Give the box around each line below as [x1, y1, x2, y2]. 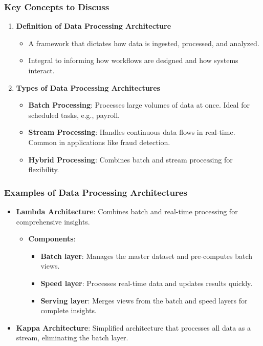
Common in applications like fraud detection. [28, 136, 170, 147]
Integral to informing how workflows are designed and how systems [28, 55, 238, 66]
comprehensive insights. [16, 216, 90, 227]
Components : [28, 233, 76, 244]
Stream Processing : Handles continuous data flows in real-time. [28, 127, 235, 137]
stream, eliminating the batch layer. [16, 332, 128, 343]
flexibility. [28, 164, 59, 175]
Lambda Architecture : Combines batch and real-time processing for [16, 206, 238, 216]
